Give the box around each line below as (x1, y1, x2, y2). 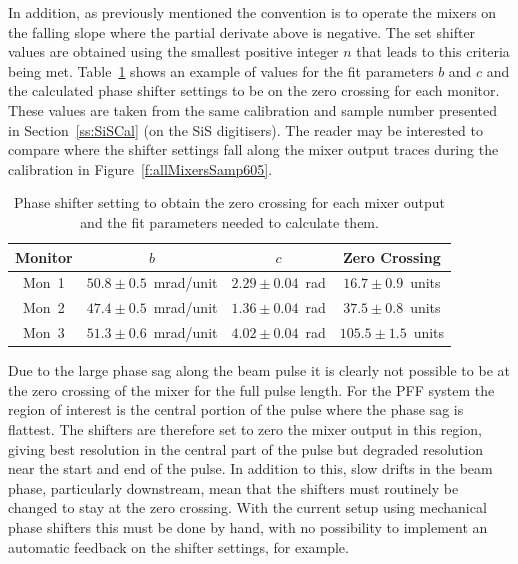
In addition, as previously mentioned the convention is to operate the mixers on (8, 2, 497, 22)
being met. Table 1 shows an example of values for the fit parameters (8, 60, 434, 81)
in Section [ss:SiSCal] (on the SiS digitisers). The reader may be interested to (8, 119, 484, 140)
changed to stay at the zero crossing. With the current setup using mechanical (8, 497, 487, 518)
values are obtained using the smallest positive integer (8, 41, 339, 62)
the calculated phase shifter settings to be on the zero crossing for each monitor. (8, 80, 500, 101)
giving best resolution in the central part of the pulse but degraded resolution (8, 438, 483, 459)
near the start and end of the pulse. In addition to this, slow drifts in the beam (8, 458, 493, 479)
